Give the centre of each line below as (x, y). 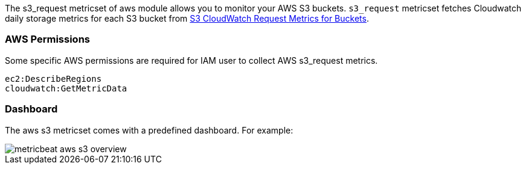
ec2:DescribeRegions (53, 78)
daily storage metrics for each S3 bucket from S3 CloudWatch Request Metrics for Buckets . (187, 18)
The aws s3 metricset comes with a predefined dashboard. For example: (149, 130)
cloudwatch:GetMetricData (66, 88)
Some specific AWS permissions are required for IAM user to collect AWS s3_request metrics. (191, 60)
